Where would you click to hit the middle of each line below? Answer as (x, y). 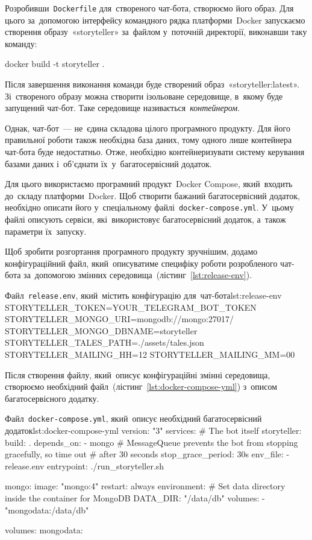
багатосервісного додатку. (52, 398)
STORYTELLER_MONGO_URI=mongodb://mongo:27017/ (119, 319)
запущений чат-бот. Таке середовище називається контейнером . (123, 108)
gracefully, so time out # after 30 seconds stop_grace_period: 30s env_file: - (147, 454)
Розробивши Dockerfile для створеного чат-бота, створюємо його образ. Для (149, 8)
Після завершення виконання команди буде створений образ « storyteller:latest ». (152, 84)
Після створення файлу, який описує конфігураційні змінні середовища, (138, 374)
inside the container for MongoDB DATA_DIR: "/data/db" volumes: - (135, 498)
